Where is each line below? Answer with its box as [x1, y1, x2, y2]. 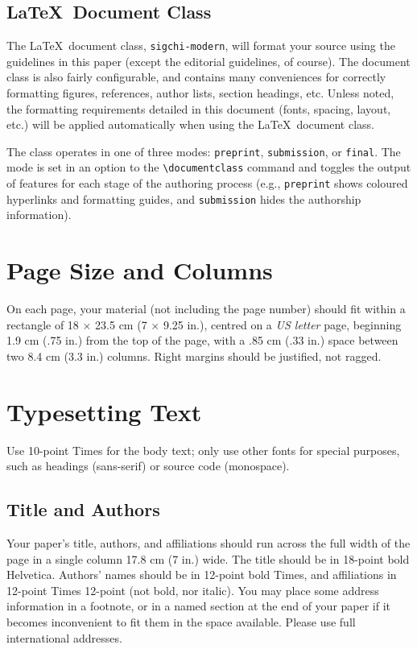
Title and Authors [6, 497, 160, 522]
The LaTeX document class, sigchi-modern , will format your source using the [6, 37, 395, 54]
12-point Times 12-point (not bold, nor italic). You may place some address [6, 581, 379, 598]
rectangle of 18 [6, 316, 79, 333]
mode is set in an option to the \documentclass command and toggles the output [6, 159, 411, 176]
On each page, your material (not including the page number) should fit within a [6, 300, 406, 317]
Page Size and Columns [6, 254, 273, 287]
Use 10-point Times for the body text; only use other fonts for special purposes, [6, 441, 400, 458]
